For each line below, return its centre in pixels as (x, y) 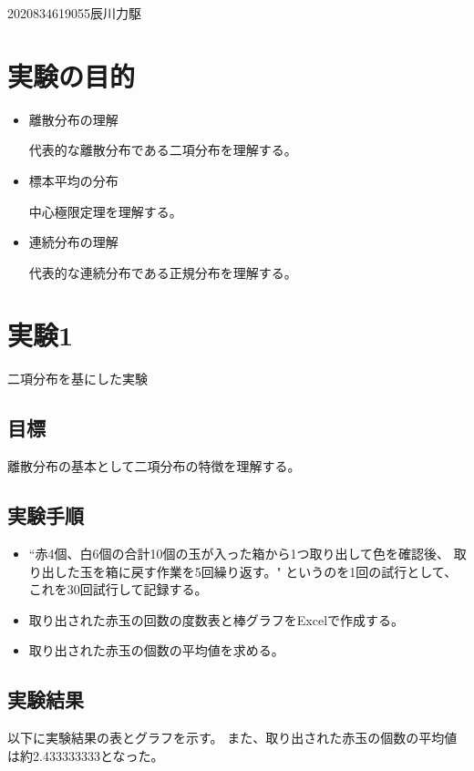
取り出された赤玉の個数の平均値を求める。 (156, 650)
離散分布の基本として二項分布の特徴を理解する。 (154, 466)
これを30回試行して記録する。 (118, 589)
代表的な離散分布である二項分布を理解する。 (163, 150)
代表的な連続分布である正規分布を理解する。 (163, 272)
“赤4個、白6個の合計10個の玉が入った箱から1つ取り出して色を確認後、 (239, 553)
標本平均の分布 (73, 180)
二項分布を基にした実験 (77, 379)
